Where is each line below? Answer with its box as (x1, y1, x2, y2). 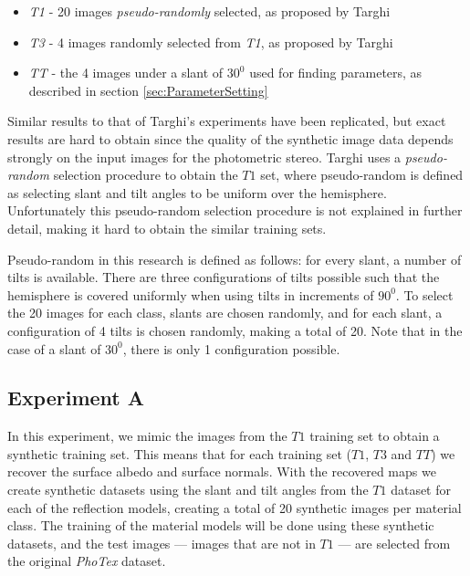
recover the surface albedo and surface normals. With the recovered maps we (7, 462, 436, 481)
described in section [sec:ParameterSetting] (28, 80, 268, 99)
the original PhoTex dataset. (7, 551, 166, 571)
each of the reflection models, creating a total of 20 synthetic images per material (7, 497, 462, 517)
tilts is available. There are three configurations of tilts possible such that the (7, 267, 440, 287)
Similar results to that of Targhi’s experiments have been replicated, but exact (7, 111, 446, 131)
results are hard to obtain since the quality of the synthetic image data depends (7, 129, 454, 148)
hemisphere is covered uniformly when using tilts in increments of (7, 285, 374, 304)
